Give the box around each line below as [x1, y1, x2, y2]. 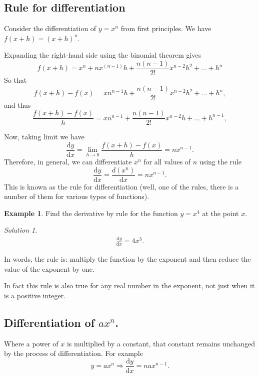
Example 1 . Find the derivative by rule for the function [4, 208, 178, 218]
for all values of [143, 156, 191, 167]
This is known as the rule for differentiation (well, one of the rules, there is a [4, 181, 239, 192]
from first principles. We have [120, 23, 211, 34]
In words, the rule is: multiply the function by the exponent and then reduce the [4, 254, 251, 264]
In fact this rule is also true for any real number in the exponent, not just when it [4, 280, 255, 291]
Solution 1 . [4, 225, 37, 235]
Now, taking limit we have [4, 131, 84, 142]
